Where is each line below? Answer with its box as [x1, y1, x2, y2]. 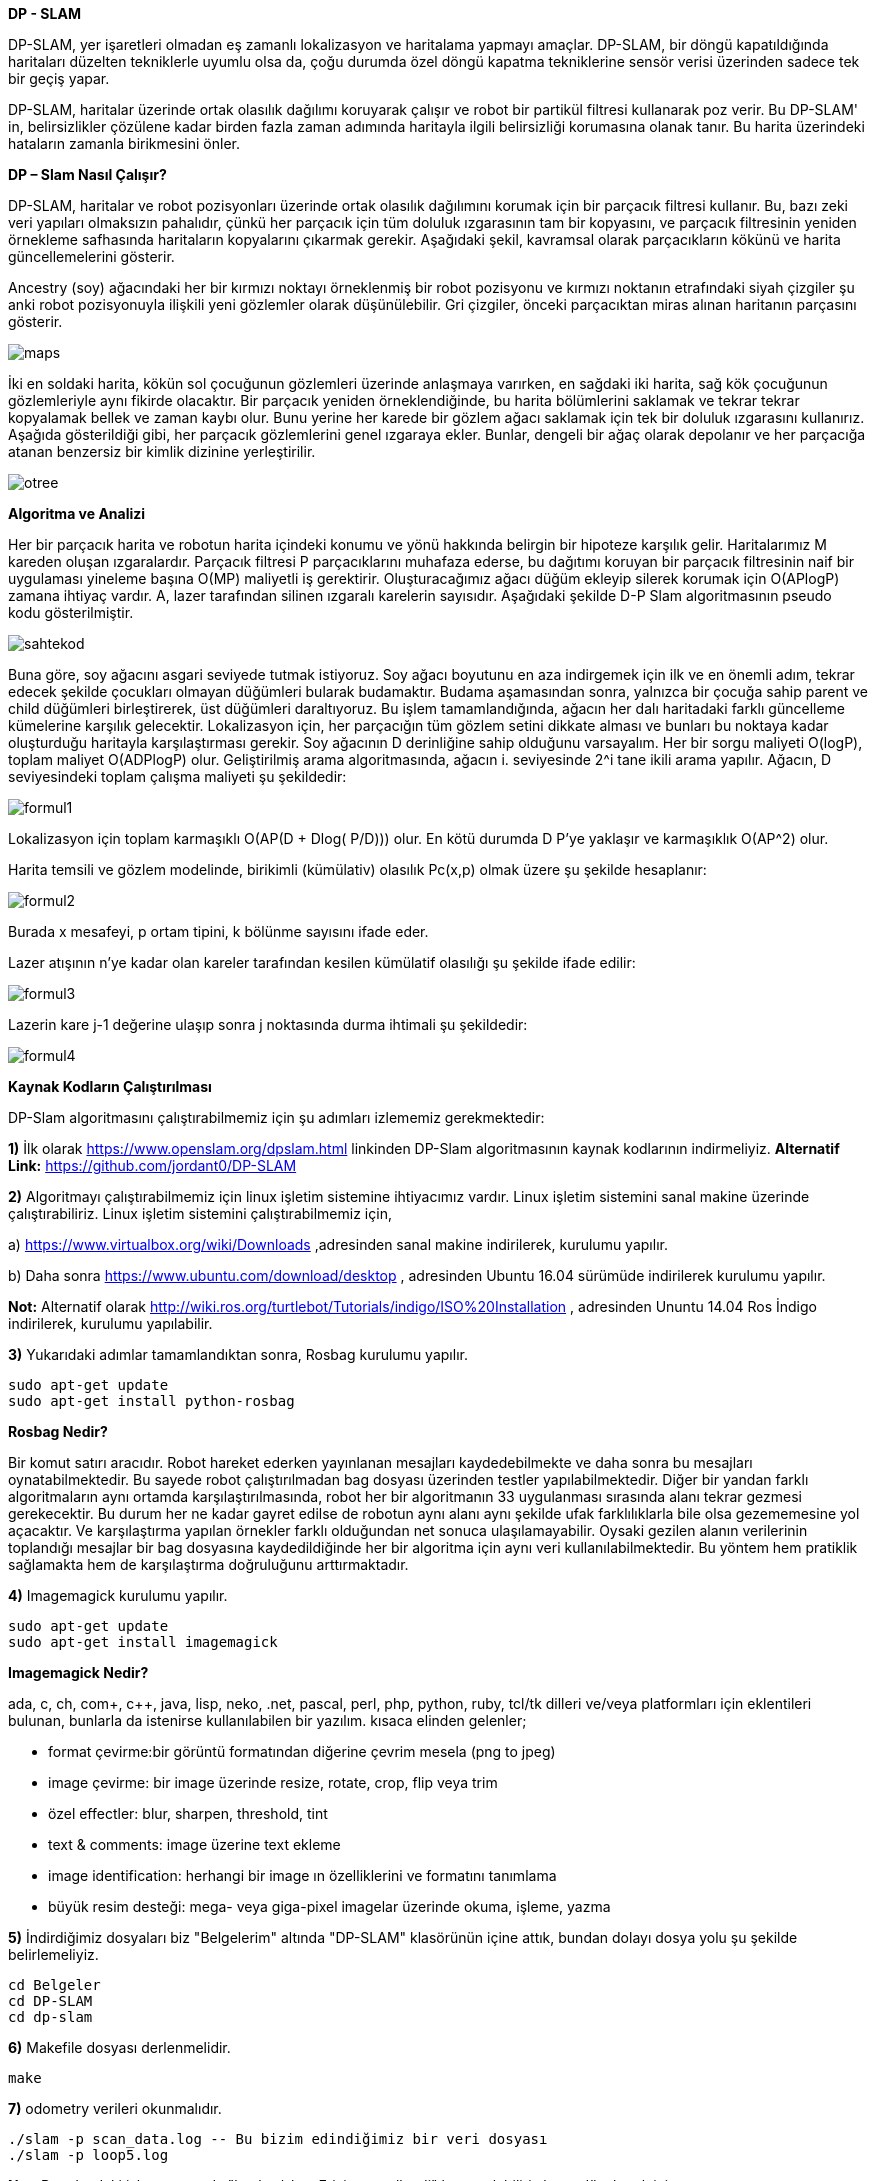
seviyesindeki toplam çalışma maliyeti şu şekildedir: [8, 768, 347, 785]
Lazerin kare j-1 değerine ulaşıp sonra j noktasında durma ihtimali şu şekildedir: [8, 1016, 528, 1033]
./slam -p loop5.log [8, 2147, 169, 2163]
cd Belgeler [8, 1977, 101, 1993]
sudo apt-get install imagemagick [8, 1634, 278, 1650]
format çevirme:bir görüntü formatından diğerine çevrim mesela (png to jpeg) [48, 1743, 556, 1760]
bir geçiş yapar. [8, 70, 110, 87]
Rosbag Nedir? [8, 1423, 108, 1440]
